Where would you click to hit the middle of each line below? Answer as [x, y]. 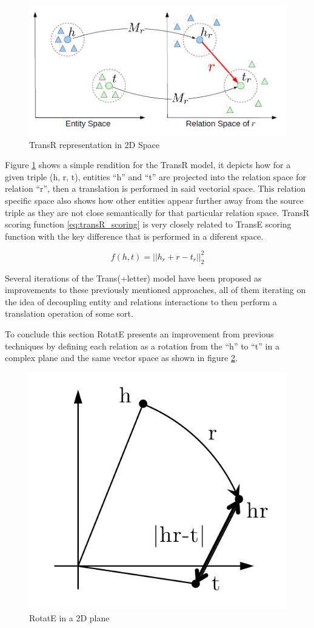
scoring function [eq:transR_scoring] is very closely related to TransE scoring [148, 224]
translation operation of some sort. [69, 313]
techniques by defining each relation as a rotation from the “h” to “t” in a [142, 346]
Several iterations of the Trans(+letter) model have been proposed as [133, 278]
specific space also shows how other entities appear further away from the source [154, 200]
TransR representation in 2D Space [94, 144]
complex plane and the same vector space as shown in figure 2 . [121, 358]
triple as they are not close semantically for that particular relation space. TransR [157, 212]
